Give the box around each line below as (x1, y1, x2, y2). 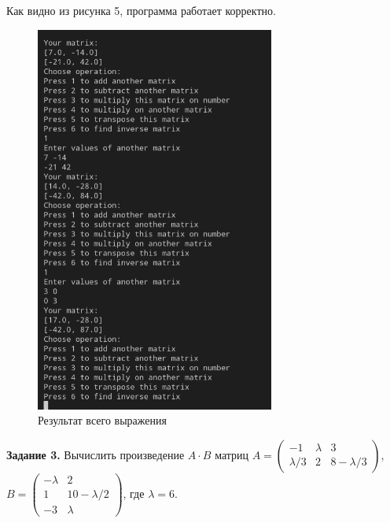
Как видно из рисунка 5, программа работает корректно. (6, 2, 276, 18)
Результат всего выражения (38, 412, 167, 428)
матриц (215, 446, 249, 462)
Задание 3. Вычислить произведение (6, 446, 185, 462)
